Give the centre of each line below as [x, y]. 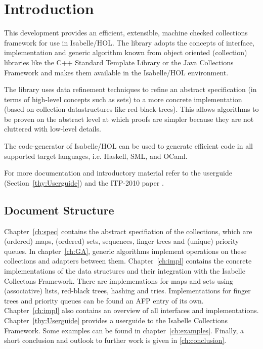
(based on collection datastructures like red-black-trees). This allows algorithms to [131, 109]
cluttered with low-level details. [53, 129]
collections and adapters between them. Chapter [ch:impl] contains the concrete [128, 261]
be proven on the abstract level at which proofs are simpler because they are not [129, 119]
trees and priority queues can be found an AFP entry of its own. [104, 300]
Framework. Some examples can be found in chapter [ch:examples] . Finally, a [124, 330]
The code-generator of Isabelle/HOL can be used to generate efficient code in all [128, 146]
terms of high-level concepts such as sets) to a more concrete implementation [123, 99]
